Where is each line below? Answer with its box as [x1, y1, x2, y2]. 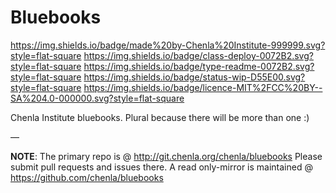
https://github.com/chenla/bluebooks [10, 171, 164, 183]
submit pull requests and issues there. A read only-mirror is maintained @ [10, 161, 313, 173]
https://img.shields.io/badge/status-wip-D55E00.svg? [83, 71, 306, 83]
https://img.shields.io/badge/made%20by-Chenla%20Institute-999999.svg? [10, 39, 326, 51]
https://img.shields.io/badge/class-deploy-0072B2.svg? [83, 49, 314, 61]
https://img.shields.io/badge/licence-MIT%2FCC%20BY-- [83, 81, 323, 93]
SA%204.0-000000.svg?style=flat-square [10, 92, 185, 104]
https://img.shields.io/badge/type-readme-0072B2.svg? [83, 60, 315, 72]
